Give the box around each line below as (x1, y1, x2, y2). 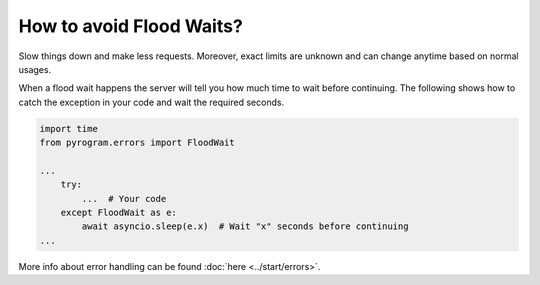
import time (39, 123, 99, 134)
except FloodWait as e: (60, 207, 177, 219)
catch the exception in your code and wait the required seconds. (18, 96, 285, 108)
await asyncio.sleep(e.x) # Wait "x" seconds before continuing (81, 221, 409, 232)
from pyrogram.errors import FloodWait (39, 137, 235, 149)
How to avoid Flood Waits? (18, 15, 244, 37)
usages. (18, 63, 52, 75)
